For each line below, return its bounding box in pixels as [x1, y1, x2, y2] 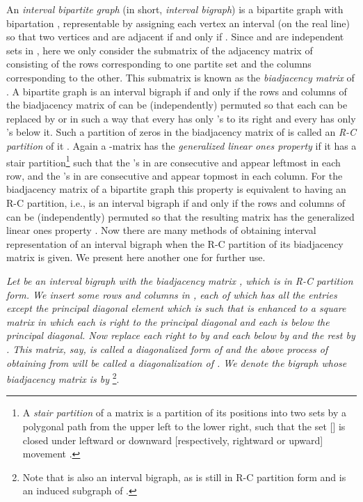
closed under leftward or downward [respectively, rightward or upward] [22, 432, 323, 447]
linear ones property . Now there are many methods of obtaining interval [6, 223, 316, 237]
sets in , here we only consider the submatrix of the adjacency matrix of [6, 42, 313, 57]
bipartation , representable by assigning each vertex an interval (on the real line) [6, 15, 350, 30]
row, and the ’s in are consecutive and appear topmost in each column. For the [6, 168, 343, 182]
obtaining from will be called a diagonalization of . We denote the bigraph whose [6, 355, 347, 370]
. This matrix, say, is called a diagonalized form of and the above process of [6, 341, 328, 356]
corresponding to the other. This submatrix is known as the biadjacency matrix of [6, 70, 355, 84]
